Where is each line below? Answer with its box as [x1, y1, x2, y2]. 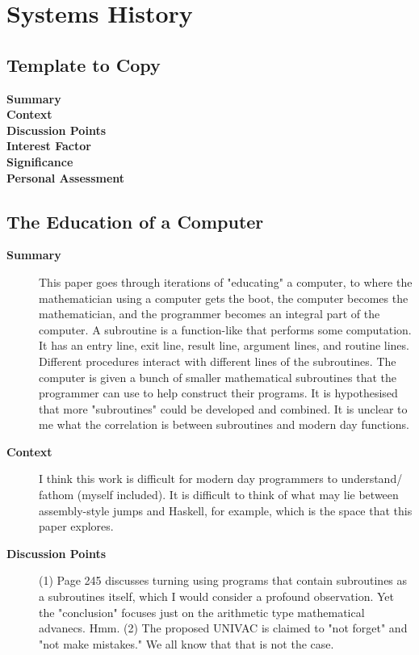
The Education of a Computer [6, 208, 264, 233]
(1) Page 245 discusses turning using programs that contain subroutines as [39, 572, 408, 589]
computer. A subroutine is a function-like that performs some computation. [39, 321, 412, 338]
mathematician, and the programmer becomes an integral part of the [39, 305, 380, 322]
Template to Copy [6, 52, 161, 77]
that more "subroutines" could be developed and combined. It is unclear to [39, 400, 408, 417]
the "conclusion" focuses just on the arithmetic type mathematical [39, 603, 365, 620]
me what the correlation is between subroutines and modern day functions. [39, 416, 409, 433]
